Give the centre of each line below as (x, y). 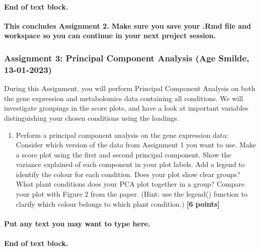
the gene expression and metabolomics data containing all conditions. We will (124, 98)
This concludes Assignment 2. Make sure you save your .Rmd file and (127, 25)
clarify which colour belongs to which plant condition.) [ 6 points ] (118, 203)
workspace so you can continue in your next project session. (110, 35)
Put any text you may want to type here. (77, 223)
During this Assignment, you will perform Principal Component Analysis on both (130, 88)
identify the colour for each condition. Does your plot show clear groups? (128, 174)
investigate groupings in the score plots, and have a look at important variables (126, 108)
